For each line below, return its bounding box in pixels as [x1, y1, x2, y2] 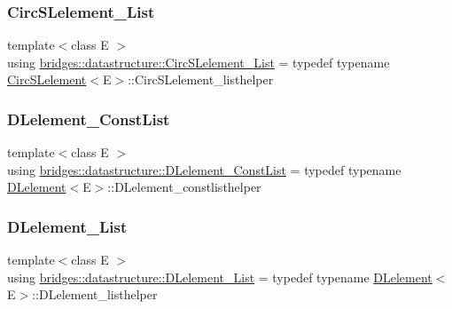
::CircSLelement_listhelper [128, 70, 274, 89]
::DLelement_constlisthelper [107, 178, 261, 196]
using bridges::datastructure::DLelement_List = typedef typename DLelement [7, 267, 433, 286]
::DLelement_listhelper [32, 285, 158, 304]
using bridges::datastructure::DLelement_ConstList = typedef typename [7, 160, 401, 178]
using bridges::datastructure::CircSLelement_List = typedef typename [7, 52, 390, 71]
